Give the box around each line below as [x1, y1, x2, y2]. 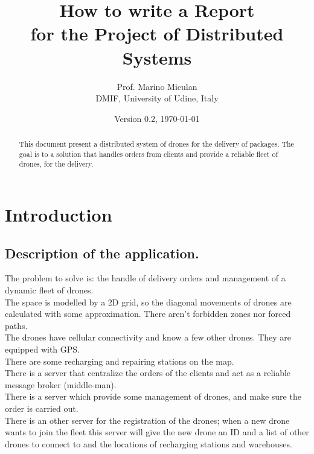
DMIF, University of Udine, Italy [95, 92, 219, 104]
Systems [122, 45, 192, 69]
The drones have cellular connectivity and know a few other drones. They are [5, 331, 291, 344]
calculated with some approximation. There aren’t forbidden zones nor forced [5, 307, 291, 320]
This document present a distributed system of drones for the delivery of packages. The [19, 139, 294, 149]
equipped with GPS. [5, 343, 80, 355]
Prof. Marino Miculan [117, 80, 197, 92]
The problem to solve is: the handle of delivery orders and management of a [5, 272, 286, 284]
